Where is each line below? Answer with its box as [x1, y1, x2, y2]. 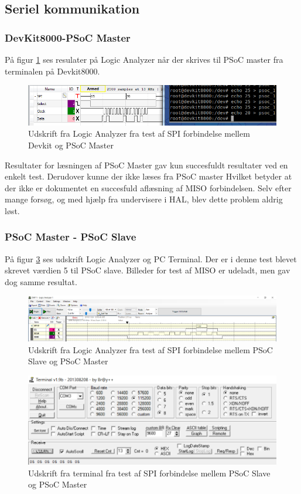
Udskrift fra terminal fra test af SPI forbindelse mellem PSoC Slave [28, 466, 271, 479]
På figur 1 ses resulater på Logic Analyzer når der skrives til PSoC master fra [5, 53, 283, 65]
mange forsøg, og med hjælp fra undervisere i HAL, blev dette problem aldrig [5, 193, 283, 205]
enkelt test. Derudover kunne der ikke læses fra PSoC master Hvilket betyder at [5, 170, 292, 182]
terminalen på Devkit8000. [5, 65, 100, 77]
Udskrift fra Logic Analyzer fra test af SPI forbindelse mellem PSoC [28, 343, 273, 356]
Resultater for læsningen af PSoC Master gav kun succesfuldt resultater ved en [5, 158, 288, 171]
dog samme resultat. [5, 275, 77, 287]
